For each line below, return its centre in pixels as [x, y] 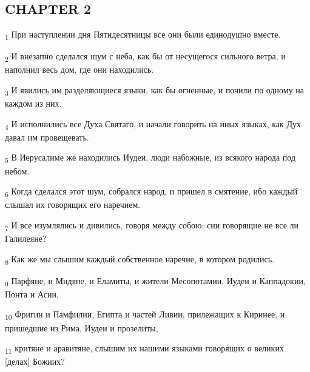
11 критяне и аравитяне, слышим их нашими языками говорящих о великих [144, 349]
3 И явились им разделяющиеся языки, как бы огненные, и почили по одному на [155, 91]
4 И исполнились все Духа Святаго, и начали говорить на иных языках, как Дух [153, 124]
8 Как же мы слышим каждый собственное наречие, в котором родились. [140, 259]
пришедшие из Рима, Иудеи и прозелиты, [82, 327]
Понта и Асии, [32, 294]
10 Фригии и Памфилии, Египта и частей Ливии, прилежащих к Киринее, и [145, 315]
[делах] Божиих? [35, 361]
